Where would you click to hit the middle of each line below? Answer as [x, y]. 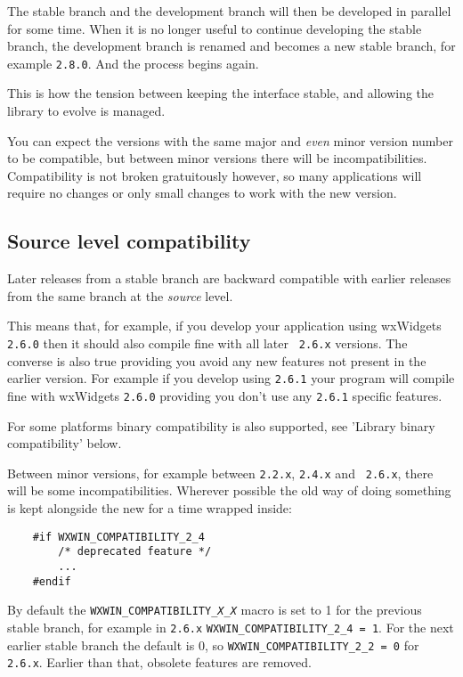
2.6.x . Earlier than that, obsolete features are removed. [160, 662]
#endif [52, 581]
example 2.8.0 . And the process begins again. [133, 63]
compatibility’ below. [65, 443]
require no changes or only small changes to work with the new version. [202, 193]
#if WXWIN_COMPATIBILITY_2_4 [118, 537]
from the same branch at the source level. [120, 295]
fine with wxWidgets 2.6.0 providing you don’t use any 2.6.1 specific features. [225, 395]
